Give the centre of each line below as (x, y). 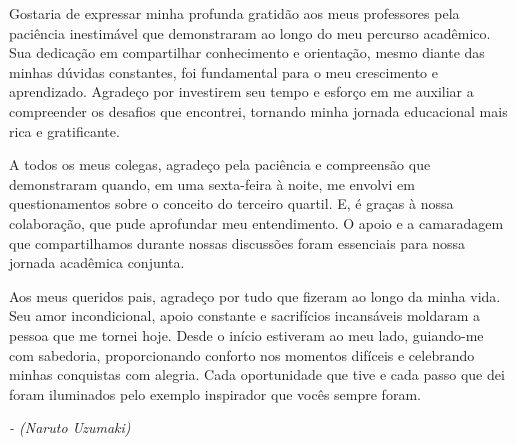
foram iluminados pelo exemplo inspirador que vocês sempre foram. (215, 393)
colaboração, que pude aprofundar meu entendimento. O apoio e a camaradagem (256, 222)
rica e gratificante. (64, 130)
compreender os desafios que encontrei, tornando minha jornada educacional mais (258, 110)
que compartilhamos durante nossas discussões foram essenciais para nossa (237, 242)
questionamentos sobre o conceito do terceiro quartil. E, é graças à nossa (231, 203)
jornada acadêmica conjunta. (97, 262)
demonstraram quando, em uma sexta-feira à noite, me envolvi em (212, 183)
